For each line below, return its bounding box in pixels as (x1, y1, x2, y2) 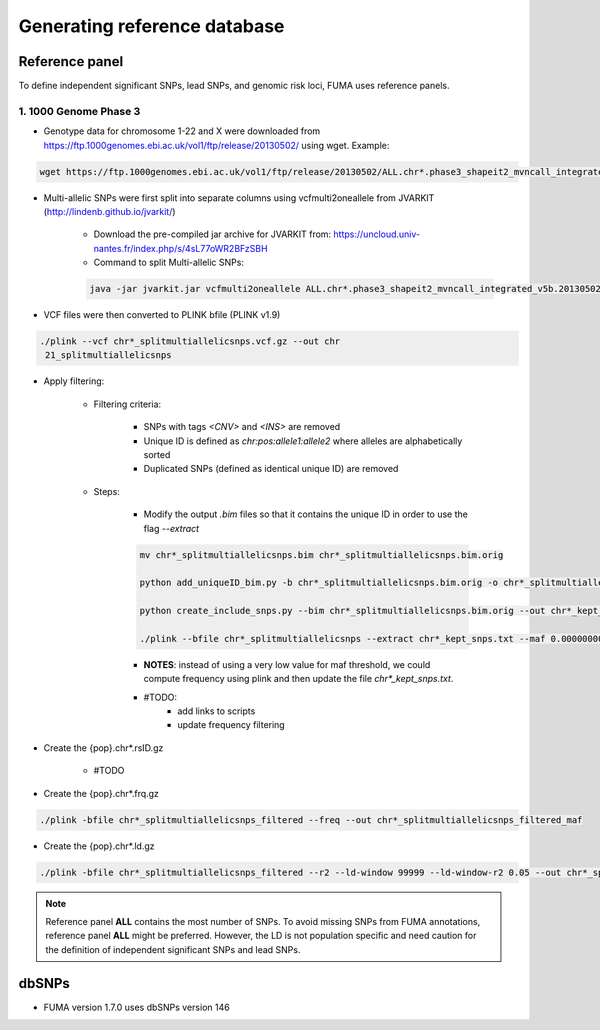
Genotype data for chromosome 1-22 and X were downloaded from (43, 125, 321, 137)
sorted (143, 449, 171, 461)
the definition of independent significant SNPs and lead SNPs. (45, 943, 301, 955)
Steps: (93, 485, 120, 497)
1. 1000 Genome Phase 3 (18, 104, 141, 118)
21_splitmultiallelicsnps (45, 350, 172, 361)
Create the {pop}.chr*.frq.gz (43, 787, 160, 799)
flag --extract (143, 522, 200, 534)
